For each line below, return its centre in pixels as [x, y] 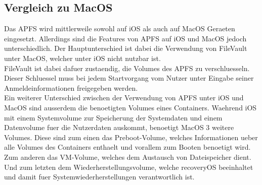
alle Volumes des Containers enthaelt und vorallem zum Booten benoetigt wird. [127, 147]
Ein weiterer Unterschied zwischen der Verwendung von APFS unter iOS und [124, 98]
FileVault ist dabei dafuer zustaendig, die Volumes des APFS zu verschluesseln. [127, 68]
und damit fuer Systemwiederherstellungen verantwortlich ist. [99, 177]
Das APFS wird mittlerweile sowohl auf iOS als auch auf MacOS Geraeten [120, 28]
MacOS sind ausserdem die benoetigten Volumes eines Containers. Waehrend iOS [130, 107]
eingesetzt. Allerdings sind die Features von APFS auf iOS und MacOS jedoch [125, 38]
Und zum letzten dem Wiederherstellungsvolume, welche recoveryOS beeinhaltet [129, 167]
